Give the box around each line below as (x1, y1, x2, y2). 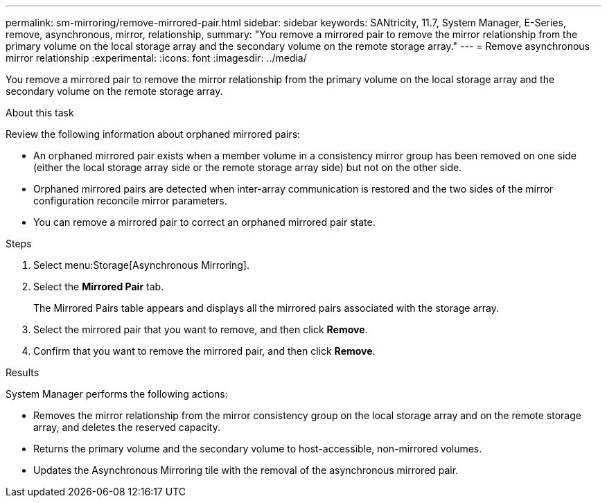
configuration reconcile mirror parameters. (33, 195, 227, 206)
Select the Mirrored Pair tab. (33, 281, 164, 292)
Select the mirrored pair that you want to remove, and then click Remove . (33, 324, 368, 335)
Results (6, 367, 39, 378)
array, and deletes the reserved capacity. (33, 421, 220, 433)
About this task (6, 107, 74, 118)
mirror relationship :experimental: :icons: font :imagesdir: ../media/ (6, 52, 307, 64)
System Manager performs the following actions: (6, 388, 228, 400)
